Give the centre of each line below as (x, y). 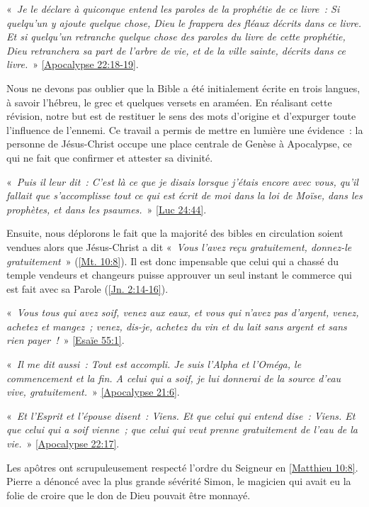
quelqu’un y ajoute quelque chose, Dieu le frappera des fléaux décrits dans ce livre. (184, 22)
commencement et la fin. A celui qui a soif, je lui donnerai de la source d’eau (174, 378)
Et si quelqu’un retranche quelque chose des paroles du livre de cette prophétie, (176, 37)
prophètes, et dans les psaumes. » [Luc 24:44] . (107, 209)
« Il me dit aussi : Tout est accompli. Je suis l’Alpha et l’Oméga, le (154, 364)
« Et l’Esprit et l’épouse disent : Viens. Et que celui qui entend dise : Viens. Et (181, 415)
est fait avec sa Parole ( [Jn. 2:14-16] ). (87, 288)
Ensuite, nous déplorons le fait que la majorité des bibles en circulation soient (175, 233)
